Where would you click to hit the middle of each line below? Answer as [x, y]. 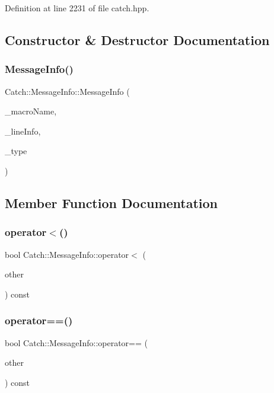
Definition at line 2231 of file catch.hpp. [77, 8]
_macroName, [31, 111]
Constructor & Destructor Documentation [137, 39]
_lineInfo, [23, 131]
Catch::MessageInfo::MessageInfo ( [67, 91]
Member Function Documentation [111, 202]
